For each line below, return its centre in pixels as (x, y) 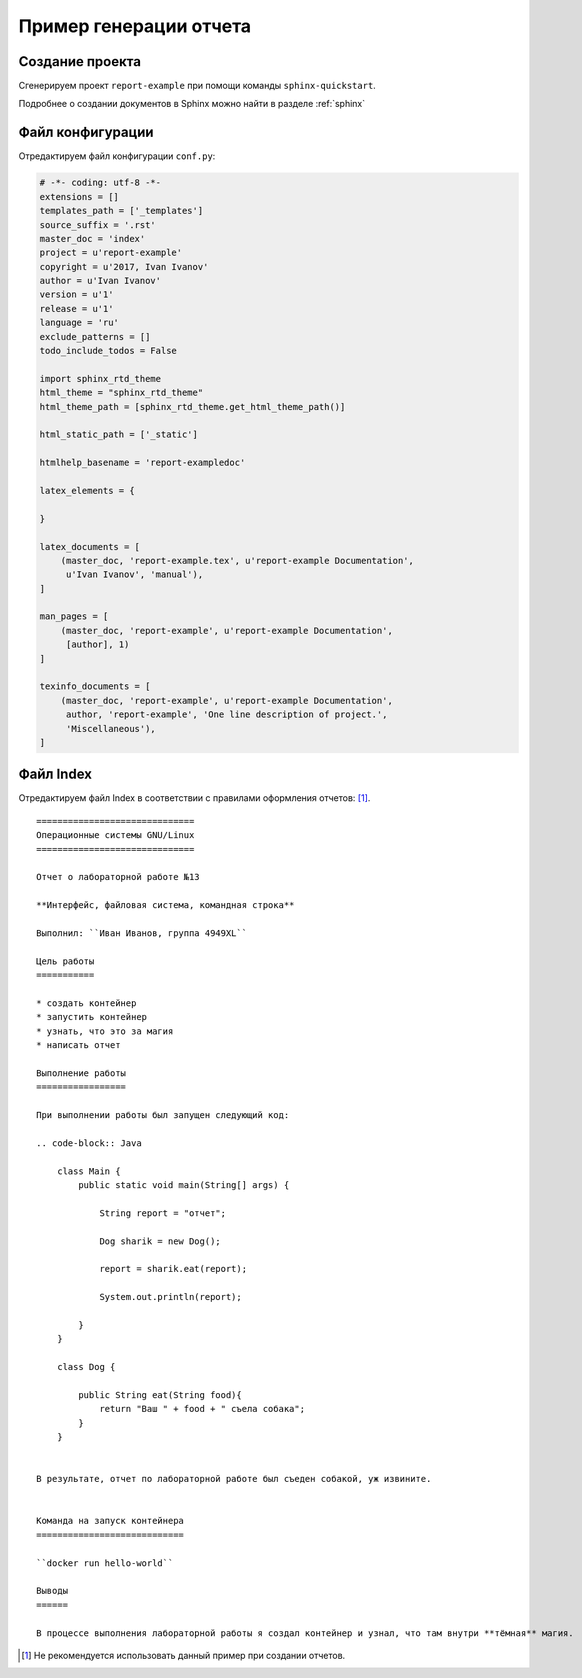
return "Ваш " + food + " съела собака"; (202, 1409)
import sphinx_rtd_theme (100, 378)
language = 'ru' (79, 323)
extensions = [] (79, 196)
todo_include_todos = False (108, 351)
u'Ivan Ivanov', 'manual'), (134, 574)
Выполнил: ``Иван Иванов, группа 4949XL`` (142, 933)
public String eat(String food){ (160, 1394)
